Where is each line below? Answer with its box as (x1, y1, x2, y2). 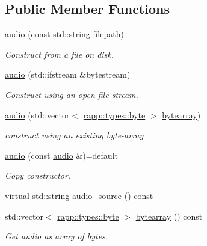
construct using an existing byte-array (5, 129, 144, 141)
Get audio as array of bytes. (5, 230, 108, 242)
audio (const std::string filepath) (5, 28, 124, 40)
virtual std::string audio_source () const (5, 189, 153, 201)
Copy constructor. (5, 169, 71, 182)
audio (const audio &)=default (5, 149, 118, 161)
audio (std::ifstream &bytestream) (5, 68, 131, 81)
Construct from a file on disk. (5, 48, 114, 60)
